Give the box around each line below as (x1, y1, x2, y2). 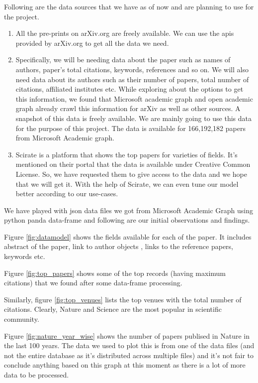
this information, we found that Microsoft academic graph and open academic (15, 93, 253, 104)
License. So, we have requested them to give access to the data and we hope (15, 168, 247, 179)
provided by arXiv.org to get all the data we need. (15, 37, 169, 48)
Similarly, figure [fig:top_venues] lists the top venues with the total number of (4, 294, 242, 304)
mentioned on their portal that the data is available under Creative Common (15, 159, 251, 169)
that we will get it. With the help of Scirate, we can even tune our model (15, 178, 239, 189)
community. (4, 314, 39, 324)
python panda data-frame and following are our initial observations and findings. (4, 215, 250, 225)
